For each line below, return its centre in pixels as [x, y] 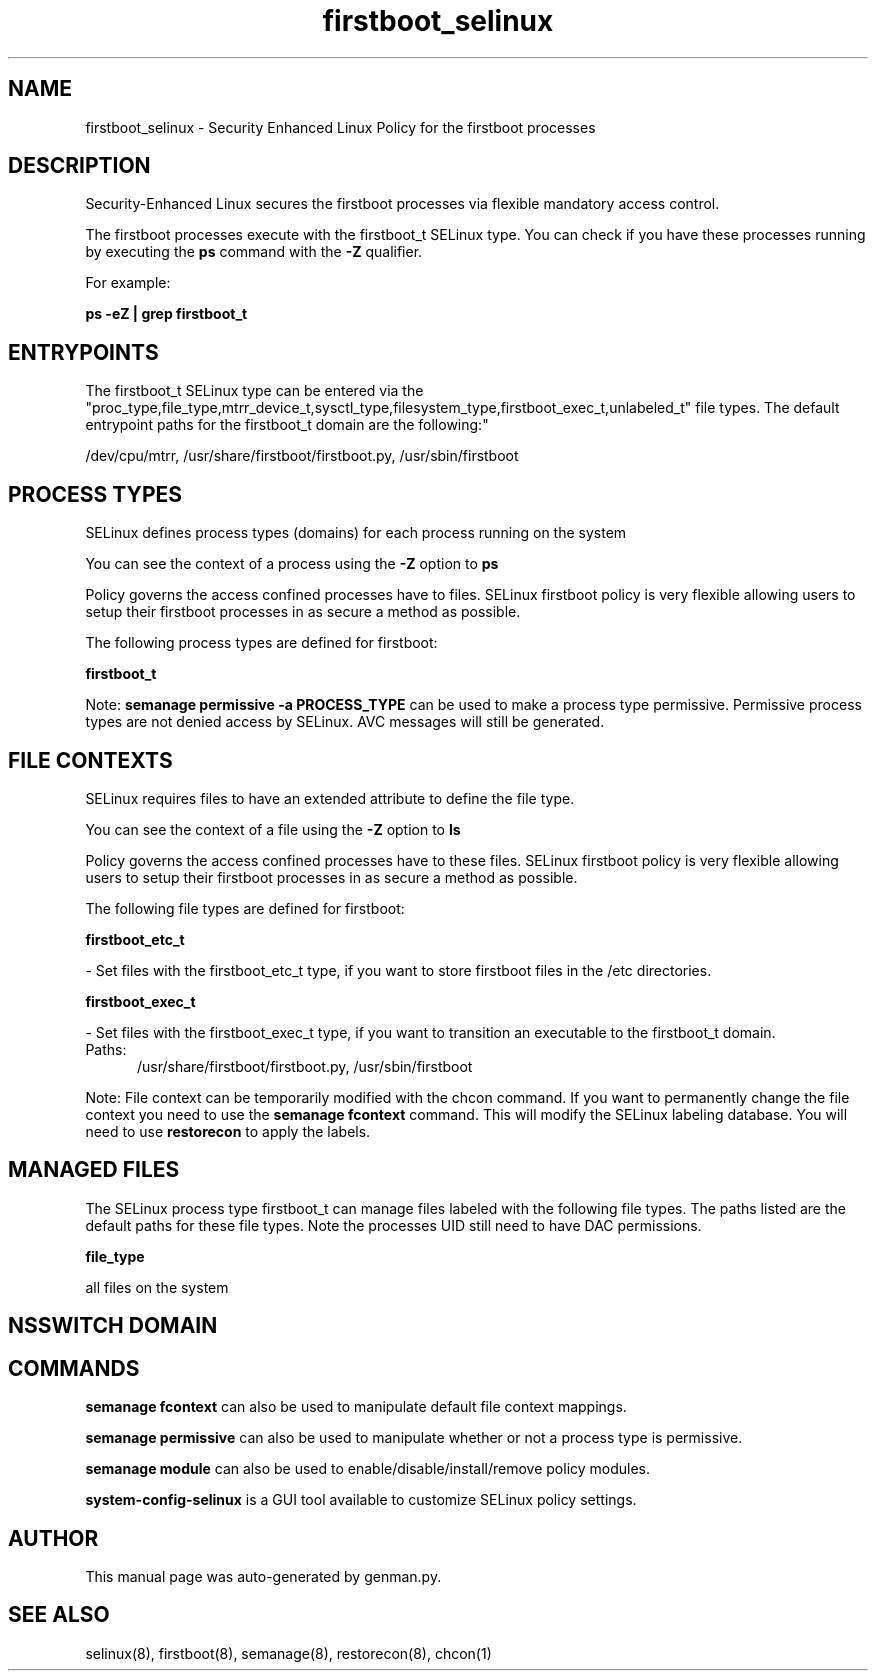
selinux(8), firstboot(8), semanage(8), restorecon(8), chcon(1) [288, 1653]
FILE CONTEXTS [90, 760]
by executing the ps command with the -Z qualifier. [254, 252]
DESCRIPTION [79, 166]
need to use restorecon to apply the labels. [228, 1131]
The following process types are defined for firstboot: [261, 643]
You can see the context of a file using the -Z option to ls [273, 829]
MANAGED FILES [94, 1170]
